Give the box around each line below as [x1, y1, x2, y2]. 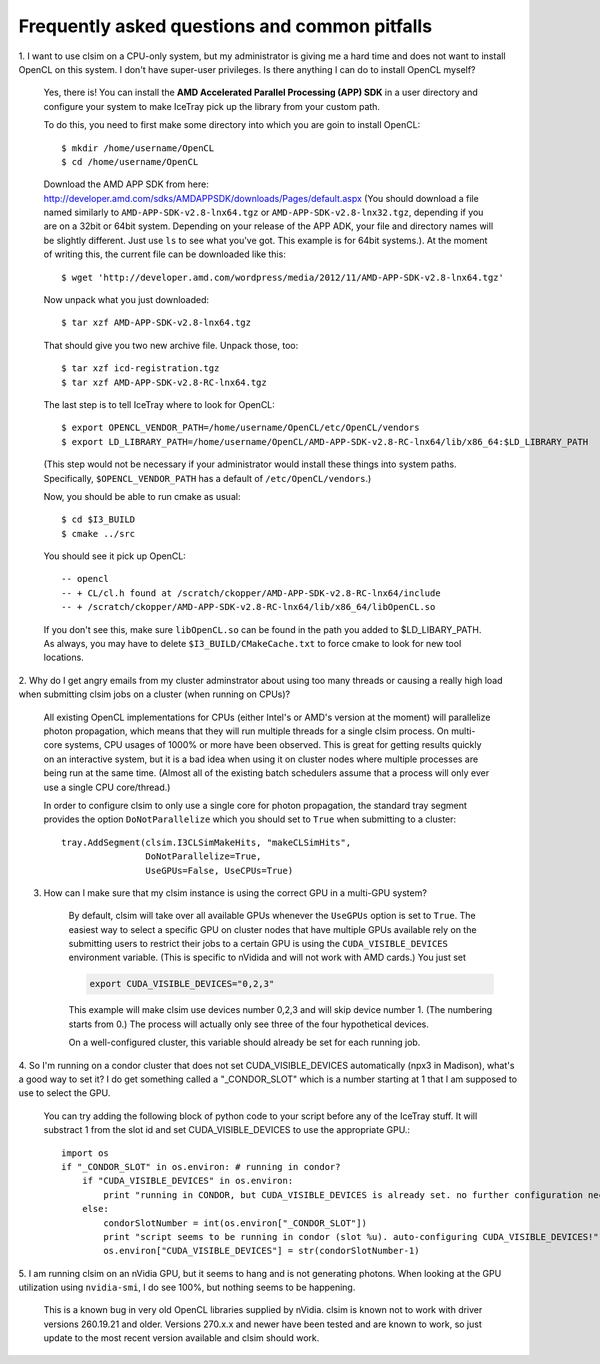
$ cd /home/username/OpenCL [61, 156, 199, 167]
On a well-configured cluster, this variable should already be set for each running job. [68, 1036, 421, 1049]
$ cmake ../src [61, 528, 136, 539]
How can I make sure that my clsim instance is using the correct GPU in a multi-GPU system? [43, 886, 427, 899]
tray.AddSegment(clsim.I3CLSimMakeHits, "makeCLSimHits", [61, 836, 352, 848]
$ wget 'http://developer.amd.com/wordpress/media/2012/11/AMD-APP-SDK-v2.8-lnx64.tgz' [61, 271, 505, 283]
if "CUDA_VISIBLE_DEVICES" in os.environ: [81, 1175, 294, 1187]
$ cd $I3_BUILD [61, 514, 136, 525]
